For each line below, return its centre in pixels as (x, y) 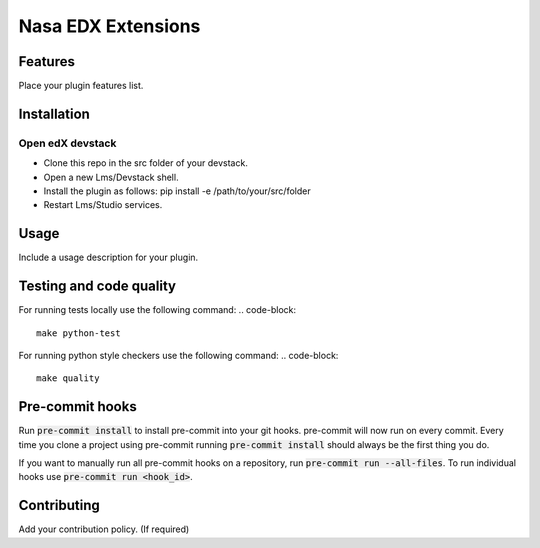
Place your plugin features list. (81, 86)
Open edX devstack (67, 143)
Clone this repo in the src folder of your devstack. (146, 163)
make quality (68, 378)
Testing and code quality (97, 286)
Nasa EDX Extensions (109, 26)
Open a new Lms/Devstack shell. (111, 177)
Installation (54, 113)
